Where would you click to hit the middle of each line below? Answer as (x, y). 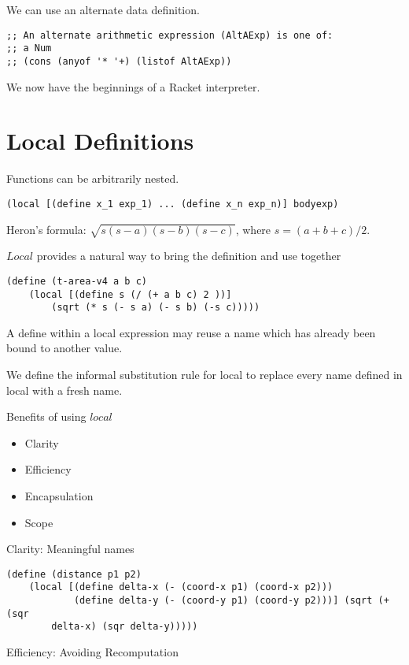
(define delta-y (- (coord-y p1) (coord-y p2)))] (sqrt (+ (231, 601)
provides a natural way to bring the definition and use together (189, 256)
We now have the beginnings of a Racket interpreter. (133, 86)
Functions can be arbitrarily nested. (93, 178)
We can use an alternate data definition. (103, 9)
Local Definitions (100, 141)
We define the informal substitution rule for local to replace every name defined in (204, 375)
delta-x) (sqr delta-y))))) (125, 627)
